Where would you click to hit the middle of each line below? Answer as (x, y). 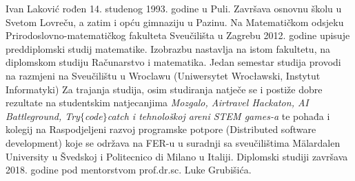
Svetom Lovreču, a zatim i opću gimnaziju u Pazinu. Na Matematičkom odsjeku (175, 22)
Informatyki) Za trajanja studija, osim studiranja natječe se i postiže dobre (164, 89)
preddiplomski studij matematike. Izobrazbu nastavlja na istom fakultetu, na (168, 48)
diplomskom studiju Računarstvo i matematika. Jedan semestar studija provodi (173, 62)
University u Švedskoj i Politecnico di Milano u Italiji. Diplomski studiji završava (177, 156)
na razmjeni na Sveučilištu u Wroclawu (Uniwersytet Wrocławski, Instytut (163, 75)
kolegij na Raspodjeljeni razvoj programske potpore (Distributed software (161, 129)
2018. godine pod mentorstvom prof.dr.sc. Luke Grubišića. (129, 170)
